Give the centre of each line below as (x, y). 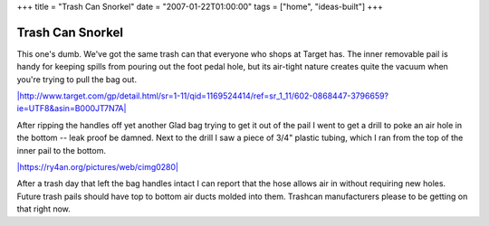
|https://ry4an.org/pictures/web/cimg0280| (98, 167)
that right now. (44, 209)
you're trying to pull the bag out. (77, 79)
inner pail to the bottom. (62, 150)
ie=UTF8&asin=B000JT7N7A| (72, 108)
